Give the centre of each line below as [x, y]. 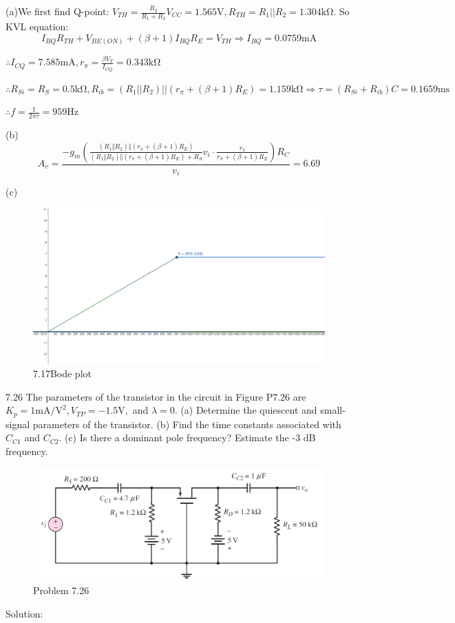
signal [18, 424]
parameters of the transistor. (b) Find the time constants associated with [187, 424]
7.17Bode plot [62, 373]
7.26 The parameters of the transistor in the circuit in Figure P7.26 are [156, 396]
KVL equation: [37, 27]
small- [333, 410]
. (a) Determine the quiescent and [246, 410]
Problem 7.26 [61, 590]
